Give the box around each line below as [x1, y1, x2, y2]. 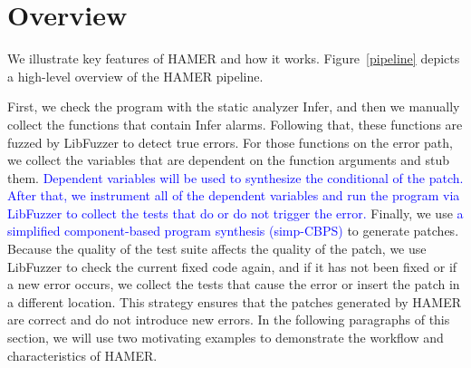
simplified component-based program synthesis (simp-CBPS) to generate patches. [7, 221, 459, 240]
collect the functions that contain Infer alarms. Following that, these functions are [7, 114, 463, 133]
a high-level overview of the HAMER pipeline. [7, 66, 264, 85]
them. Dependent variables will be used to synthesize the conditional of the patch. [7, 168, 464, 187]
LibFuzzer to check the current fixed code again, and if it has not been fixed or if [7, 257, 457, 276]
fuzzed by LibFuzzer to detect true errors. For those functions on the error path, [7, 132, 453, 151]
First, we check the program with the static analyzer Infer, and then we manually [7, 97, 460, 116]
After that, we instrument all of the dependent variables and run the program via [7, 186, 460, 205]
